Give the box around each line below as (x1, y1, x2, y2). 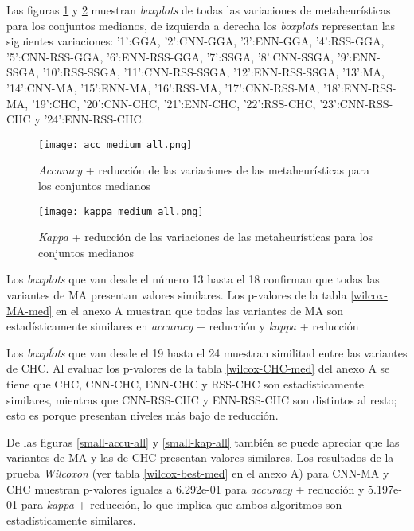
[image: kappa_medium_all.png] (38, 205, 204, 217)
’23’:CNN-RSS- (319, 95, 393, 111)
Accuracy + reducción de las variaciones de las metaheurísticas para (38, 162, 369, 178)
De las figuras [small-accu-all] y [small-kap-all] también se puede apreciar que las (6, 433, 400, 450)
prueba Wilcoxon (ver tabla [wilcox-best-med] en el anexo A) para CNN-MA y (6, 464, 389, 481)
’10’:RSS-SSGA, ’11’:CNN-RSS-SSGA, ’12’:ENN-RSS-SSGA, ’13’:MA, (42, 64, 385, 80)
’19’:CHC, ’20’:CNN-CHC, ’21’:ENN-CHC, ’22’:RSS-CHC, (31, 95, 316, 111)
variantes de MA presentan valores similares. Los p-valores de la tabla (6, 287, 347, 303)
